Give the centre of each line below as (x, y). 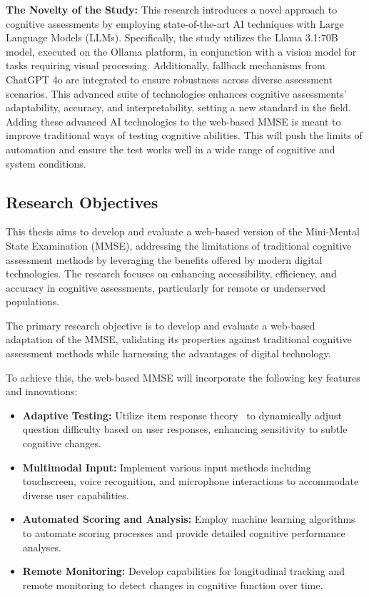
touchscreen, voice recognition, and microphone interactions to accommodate (191, 481)
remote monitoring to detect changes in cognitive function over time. (173, 585)
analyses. (42, 547)
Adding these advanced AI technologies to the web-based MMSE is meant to (173, 121)
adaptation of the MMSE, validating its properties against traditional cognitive (179, 339)
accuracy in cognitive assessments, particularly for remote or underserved (166, 287)
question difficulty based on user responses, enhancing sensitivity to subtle (185, 429)
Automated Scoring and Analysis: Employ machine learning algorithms (189, 519)
